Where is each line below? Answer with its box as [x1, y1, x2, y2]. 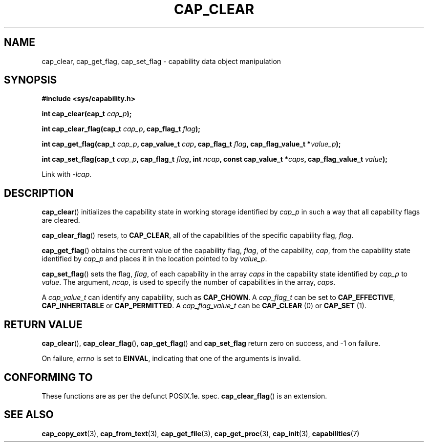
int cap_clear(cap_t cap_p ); [42, 109, 132, 118]
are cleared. [42, 216, 80, 225]
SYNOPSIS [4, 74, 57, 86]
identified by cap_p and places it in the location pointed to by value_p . [42, 255, 267, 263]
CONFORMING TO [4, 371, 93, 383]
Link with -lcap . [42, 170, 92, 179]
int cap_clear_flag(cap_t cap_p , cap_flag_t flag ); [42, 125, 201, 133]
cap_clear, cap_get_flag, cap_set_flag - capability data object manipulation [42, 57, 281, 65]
